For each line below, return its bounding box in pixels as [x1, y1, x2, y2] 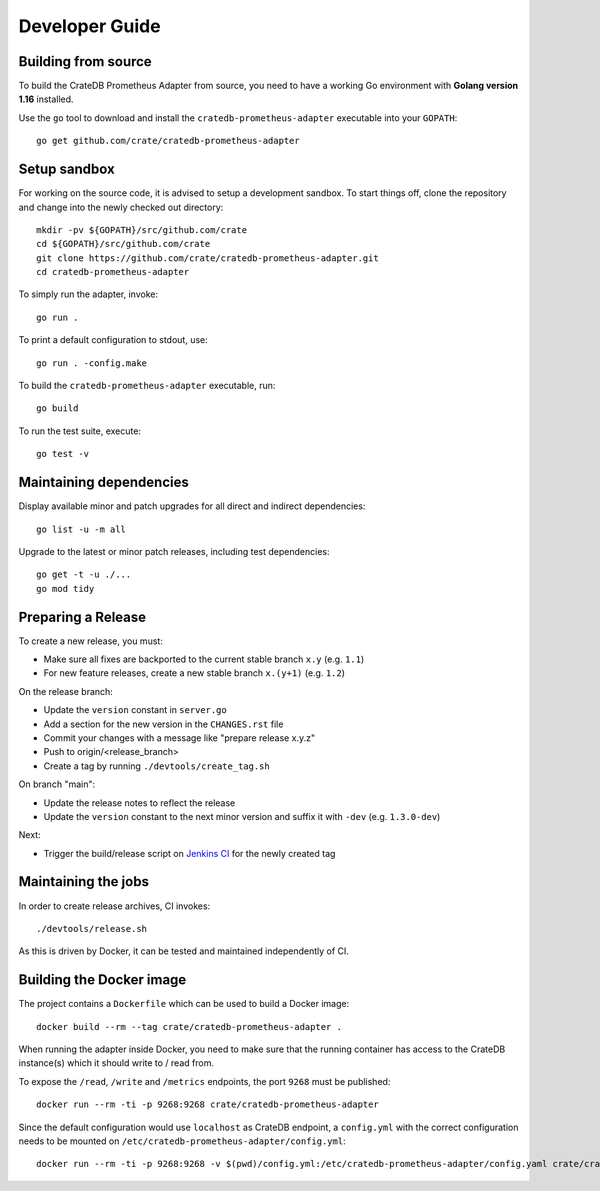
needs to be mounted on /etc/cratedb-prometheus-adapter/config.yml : [18, 1135, 346, 1147]
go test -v [36, 448, 90, 460]
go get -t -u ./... [36, 569, 132, 580]
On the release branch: [18, 685, 114, 697]
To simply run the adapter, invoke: [18, 288, 159, 300]
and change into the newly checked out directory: [18, 201, 224, 213]
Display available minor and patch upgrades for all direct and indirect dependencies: [18, 500, 366, 512]
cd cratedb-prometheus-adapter [36, 266, 190, 278]
